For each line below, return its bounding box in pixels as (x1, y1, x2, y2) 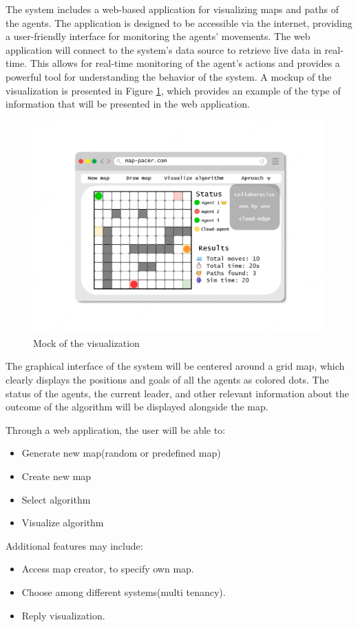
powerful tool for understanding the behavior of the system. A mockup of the (6, 69, 332, 83)
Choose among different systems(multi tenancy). (21, 584, 226, 599)
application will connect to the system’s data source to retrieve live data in (6, 42, 322, 57)
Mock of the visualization (33, 335, 140, 350)
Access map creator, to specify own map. (21, 561, 194, 576)
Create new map (21, 468, 92, 483)
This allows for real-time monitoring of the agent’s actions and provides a (30, 56, 340, 70)
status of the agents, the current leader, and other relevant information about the (6, 386, 349, 400)
